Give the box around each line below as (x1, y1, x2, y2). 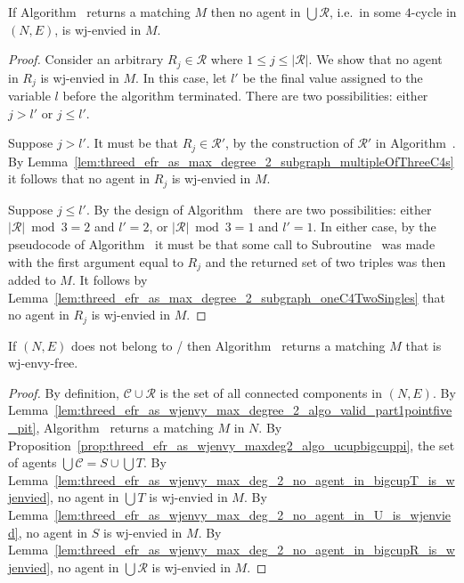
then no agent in (210, 3, 301, 20)
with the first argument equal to (8, 252, 183, 271)
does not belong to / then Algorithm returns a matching (70, 336, 386, 354)
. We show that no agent (308, 50, 443, 69)
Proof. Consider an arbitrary (8, 50, 164, 69)
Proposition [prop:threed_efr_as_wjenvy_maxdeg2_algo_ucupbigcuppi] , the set (8, 435, 455, 454)
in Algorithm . (375, 134, 456, 152)
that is (405, 336, 442, 354)
